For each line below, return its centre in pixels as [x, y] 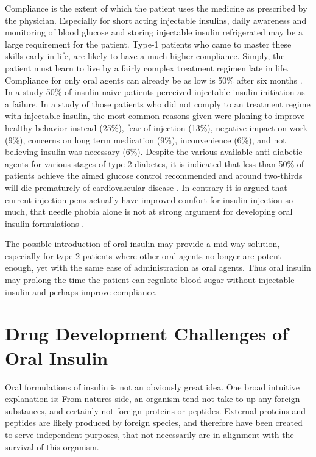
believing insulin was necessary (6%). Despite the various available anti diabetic [154, 152]
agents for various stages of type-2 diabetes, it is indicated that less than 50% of [155, 163]
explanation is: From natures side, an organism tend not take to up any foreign [153, 399]
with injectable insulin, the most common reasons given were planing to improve [155, 116]
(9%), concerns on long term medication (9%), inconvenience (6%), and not [146, 139]
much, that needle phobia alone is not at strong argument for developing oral [149, 211]
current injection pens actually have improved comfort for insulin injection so [149, 199]
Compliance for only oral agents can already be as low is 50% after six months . [154, 80]
